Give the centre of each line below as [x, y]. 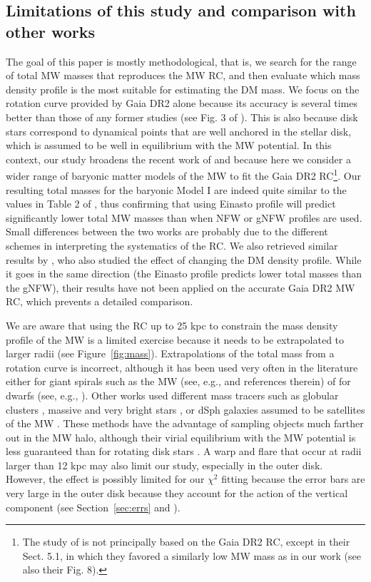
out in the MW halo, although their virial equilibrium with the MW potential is [181, 437]
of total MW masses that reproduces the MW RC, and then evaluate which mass [183, 75]
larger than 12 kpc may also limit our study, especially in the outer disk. [164, 465]
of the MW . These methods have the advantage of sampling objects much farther [185, 423]
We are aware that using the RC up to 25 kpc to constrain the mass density [172, 325]
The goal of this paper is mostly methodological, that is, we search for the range [181, 61]
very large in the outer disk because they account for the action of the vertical [177, 493]
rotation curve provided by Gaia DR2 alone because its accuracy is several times [182, 103]
